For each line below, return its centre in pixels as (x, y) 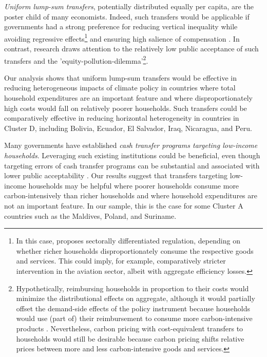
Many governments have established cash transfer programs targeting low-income (131, 145)
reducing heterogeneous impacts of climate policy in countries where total (120, 88)
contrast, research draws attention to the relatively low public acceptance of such (131, 49)
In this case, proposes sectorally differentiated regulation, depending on (128, 241)
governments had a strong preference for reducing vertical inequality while (121, 26)
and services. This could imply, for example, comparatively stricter (121, 261)
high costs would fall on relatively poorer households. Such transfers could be (126, 108)
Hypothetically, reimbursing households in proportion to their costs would (132, 288)
